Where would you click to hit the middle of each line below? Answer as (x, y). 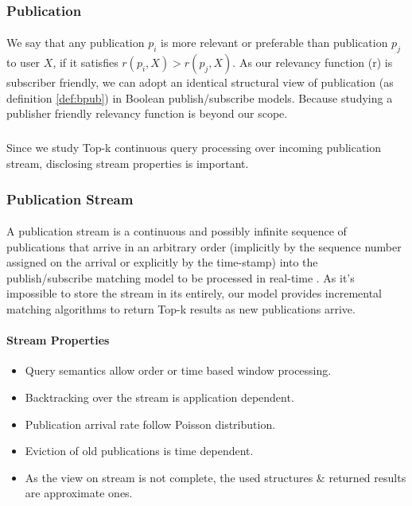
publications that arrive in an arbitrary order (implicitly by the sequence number (204, 246)
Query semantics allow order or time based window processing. (178, 370)
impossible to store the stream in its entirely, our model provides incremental (194, 293)
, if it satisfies (86, 62)
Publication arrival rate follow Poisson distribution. (150, 424)
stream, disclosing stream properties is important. (128, 163)
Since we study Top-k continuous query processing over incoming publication (194, 148)
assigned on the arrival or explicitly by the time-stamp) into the (162, 262)
